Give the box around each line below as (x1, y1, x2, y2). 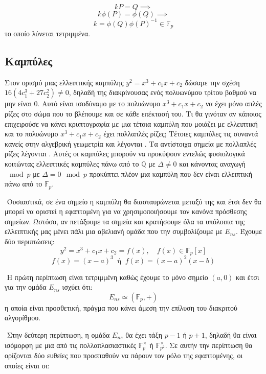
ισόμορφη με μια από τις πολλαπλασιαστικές (5, 339, 137, 350)
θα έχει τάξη (125, 329, 162, 340)
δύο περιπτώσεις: (5, 236, 55, 246)
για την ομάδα (5, 282, 47, 292)
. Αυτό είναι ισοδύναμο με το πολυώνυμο (37, 98, 161, 109)
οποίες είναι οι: (5, 360, 50, 370)
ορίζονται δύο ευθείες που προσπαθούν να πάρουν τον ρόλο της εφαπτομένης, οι (5, 350, 243, 361)
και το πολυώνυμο (5, 128, 58, 139)
